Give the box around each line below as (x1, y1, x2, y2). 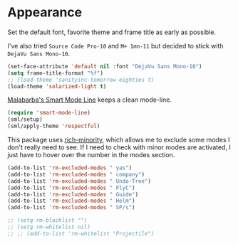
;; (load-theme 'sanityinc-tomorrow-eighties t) (7, 76, 155, 83)
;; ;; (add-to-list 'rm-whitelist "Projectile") (7, 230, 155, 237)
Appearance (7, 4, 83, 21)
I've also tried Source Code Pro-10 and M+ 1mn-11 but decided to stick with (7, 41, 224, 50)
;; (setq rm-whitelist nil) (7, 223, 91, 231)
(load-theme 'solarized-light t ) (7, 83, 107, 90)
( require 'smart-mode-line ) (7, 110, 91, 117)
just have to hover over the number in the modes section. (7, 151, 175, 159)
